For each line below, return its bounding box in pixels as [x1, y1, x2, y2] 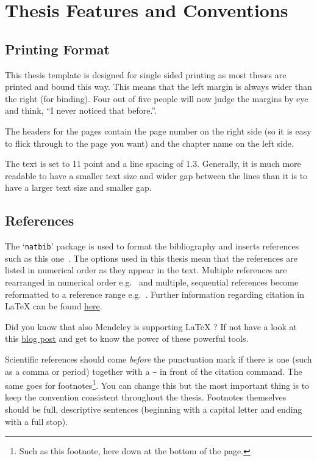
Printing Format [5, 39, 110, 58]
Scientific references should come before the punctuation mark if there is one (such [5, 352, 312, 365]
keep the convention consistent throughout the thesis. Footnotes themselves [5, 391, 287, 404]
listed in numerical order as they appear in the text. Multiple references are [5, 264, 287, 276]
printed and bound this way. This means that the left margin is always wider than [5, 80, 312, 93]
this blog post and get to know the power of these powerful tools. [5, 332, 249, 345]
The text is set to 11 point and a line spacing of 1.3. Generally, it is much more [5, 157, 301, 170]
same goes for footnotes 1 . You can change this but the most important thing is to [5, 377, 310, 391]
